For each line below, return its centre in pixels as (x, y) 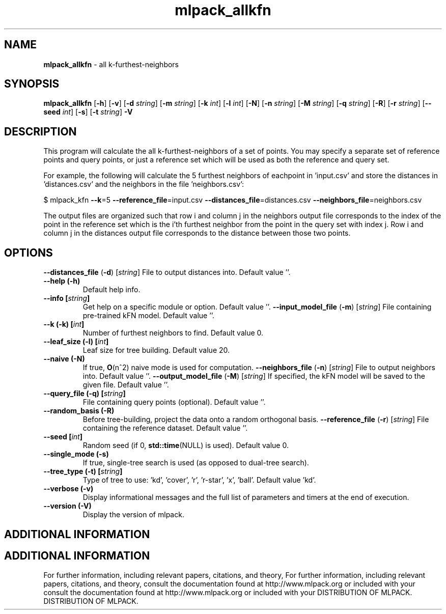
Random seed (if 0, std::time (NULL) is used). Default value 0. (186, 445)
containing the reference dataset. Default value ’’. (165, 428)
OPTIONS (29, 253)
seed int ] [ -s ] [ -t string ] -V (88, 112)
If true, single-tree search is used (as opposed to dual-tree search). (196, 463)
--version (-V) (67, 506)
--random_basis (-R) (79, 411)
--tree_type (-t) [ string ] (83, 471)
